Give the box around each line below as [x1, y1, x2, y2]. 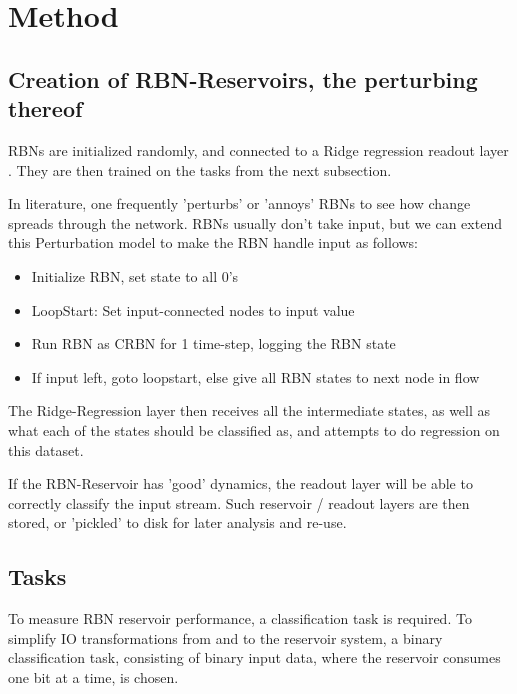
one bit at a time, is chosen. [8, 666, 179, 687]
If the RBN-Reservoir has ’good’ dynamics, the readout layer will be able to [8, 473, 473, 494]
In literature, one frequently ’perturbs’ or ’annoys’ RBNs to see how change [8, 193, 471, 214]
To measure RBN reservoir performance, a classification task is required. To [8, 608, 472, 629]
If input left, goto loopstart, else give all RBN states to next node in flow [31, 366, 480, 387]
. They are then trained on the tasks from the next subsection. [8, 159, 392, 180]
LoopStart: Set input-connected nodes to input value [31, 299, 355, 320]
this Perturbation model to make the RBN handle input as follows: [8, 232, 419, 253]
